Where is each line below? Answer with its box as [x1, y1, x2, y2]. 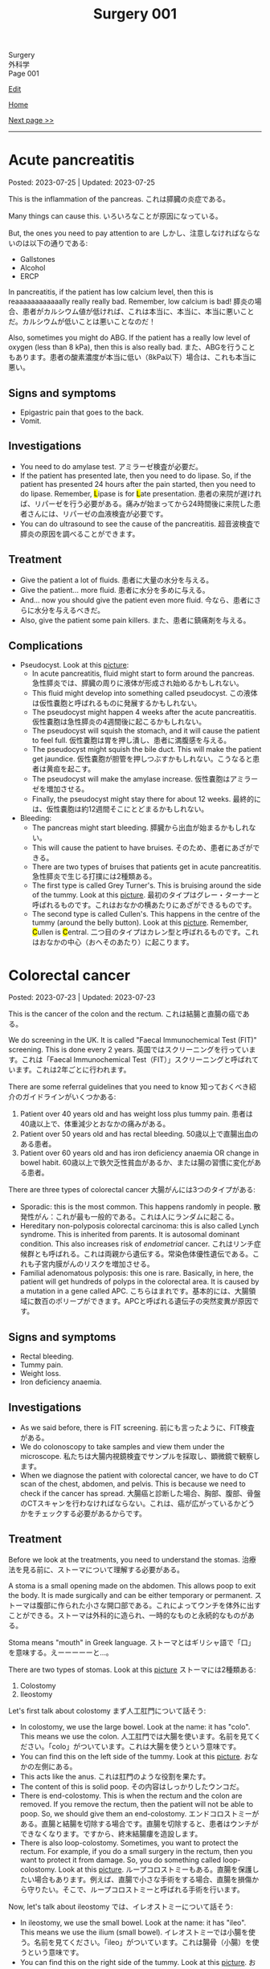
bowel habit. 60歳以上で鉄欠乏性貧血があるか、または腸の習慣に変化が [19, 1158, 255, 1167]
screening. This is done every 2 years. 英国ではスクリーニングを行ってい [8, 1045, 249, 1055]
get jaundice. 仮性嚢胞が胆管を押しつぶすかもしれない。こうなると [31, 754, 253, 764]
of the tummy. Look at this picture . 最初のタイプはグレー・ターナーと [31, 890, 260, 900]
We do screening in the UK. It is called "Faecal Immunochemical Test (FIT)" [8, 1036, 257, 1045]
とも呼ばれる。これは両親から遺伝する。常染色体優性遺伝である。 [34, 1249, 253, 1259]
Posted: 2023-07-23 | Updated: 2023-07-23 [8, 993, 156, 1003]
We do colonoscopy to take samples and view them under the [19, 1441, 225, 1451]
